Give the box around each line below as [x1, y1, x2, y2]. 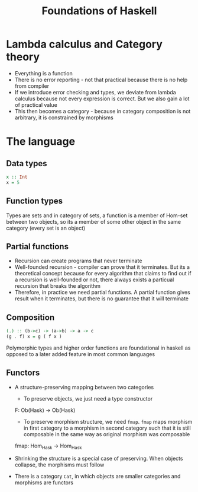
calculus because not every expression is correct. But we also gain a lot [14, 95, 190, 102]
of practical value [14, 101, 57, 108]
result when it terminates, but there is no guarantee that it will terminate [14, 295, 189, 302]
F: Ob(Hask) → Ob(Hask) [14, 407, 76, 414]
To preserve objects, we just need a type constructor [23, 395, 153, 402]
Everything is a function [14, 69, 73, 77]
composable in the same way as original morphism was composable [23, 430, 190, 437]
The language [6, 135, 76, 148]
